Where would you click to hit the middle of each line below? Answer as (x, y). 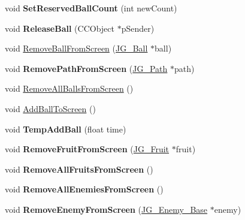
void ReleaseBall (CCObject (60, 28)
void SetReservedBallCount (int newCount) (91, 8)
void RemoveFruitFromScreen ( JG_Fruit (87, 149)
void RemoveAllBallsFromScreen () (69, 88)
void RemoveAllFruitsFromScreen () (79, 169)
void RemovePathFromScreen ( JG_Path (86, 68)
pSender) (138, 28)
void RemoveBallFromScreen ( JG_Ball (76, 48)
